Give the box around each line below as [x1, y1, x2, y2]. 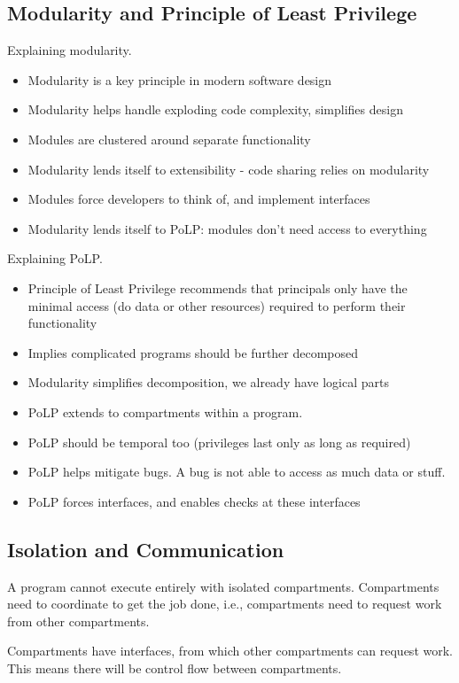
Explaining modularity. [7, 41, 132, 59]
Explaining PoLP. [7, 249, 103, 268]
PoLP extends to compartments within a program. [27, 402, 303, 421]
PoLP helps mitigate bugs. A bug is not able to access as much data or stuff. [27, 462, 446, 481]
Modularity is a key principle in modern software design [27, 70, 332, 89]
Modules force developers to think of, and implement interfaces [27, 190, 370, 208]
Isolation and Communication [7, 535, 284, 563]
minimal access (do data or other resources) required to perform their [27, 296, 406, 314]
